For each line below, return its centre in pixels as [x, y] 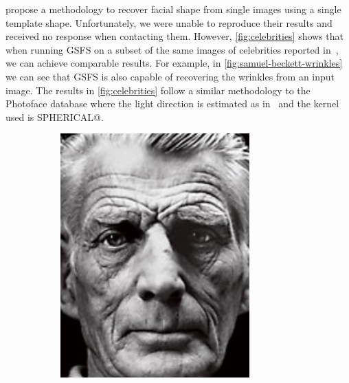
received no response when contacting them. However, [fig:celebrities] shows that [175, 36]
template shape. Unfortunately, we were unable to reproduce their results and [169, 22]
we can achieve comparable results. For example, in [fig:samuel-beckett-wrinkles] [174, 63]
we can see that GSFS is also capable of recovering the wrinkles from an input [170, 76]
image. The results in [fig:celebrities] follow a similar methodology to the [158, 90]
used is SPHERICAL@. [55, 117]
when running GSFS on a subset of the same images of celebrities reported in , [172, 49]
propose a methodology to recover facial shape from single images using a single [173, 9]
